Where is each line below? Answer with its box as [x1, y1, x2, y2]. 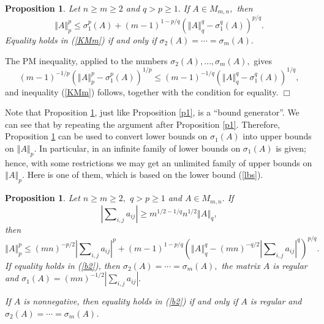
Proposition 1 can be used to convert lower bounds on [5, 130, 208, 142]
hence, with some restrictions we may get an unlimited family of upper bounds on [5, 156, 312, 169]
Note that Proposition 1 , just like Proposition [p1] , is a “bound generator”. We [5, 106, 300, 119]
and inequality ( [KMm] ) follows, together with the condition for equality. [5, 85, 279, 98]
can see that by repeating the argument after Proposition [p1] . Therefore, [5, 117, 281, 130]
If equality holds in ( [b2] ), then [5, 259, 120, 271]
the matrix [221, 259, 260, 271]
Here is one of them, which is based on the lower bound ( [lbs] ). [27, 168, 263, 181]
